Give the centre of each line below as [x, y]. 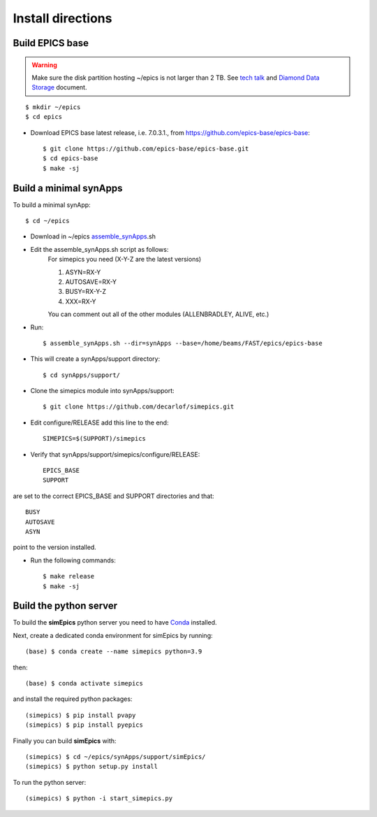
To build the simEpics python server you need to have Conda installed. [115, 623]
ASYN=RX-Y [83, 272]
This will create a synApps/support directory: [95, 359]
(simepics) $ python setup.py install [92, 767]
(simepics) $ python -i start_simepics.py [99, 798]
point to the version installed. [55, 547]
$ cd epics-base [71, 158]
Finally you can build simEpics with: [65, 741]
